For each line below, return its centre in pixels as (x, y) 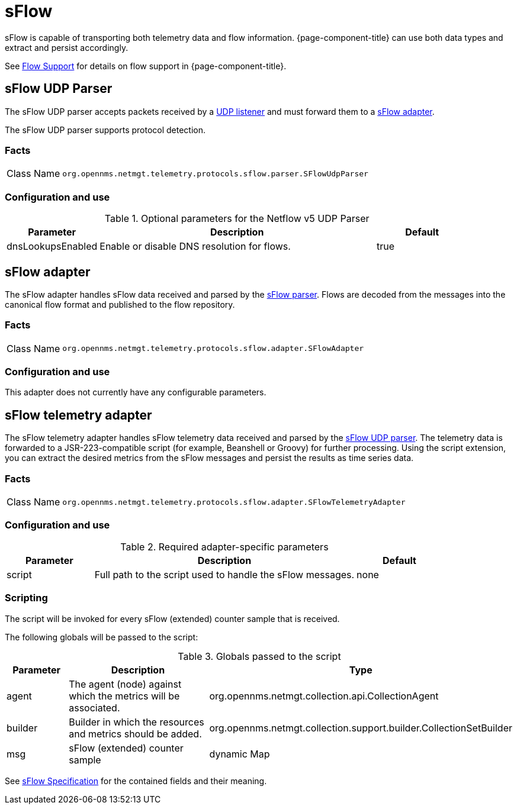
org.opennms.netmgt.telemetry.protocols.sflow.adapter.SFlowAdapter (213, 349)
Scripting (26, 598)
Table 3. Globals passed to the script (259, 656)
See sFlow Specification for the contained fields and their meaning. (136, 781)
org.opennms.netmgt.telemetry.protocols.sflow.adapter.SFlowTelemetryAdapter (234, 502)
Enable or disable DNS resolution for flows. (195, 246)
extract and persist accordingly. (67, 47)
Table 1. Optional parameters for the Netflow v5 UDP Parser (237, 219)
